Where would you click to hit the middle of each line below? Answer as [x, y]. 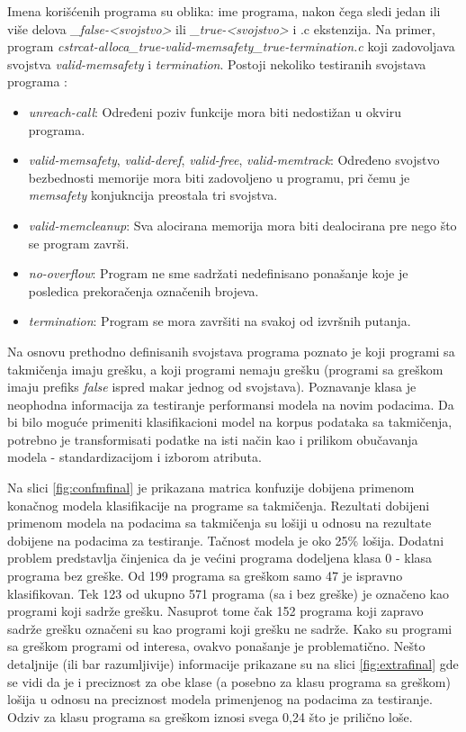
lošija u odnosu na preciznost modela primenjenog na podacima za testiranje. [220, 699]
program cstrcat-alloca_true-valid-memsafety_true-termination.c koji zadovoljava [231, 46]
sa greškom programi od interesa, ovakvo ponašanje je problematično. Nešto [216, 646]
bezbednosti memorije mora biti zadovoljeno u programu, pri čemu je [219, 177]
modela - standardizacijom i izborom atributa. [134, 457]
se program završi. [79, 243]
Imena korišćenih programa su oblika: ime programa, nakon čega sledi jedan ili [224, 11]
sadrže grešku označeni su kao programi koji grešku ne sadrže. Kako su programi [230, 628]
